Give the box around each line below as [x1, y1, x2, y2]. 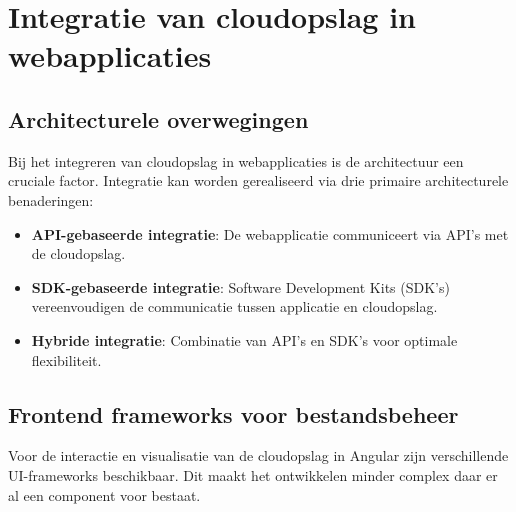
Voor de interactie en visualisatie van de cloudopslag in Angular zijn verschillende [8, 445, 509, 466]
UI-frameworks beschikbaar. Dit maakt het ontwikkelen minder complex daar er [8, 464, 498, 485]
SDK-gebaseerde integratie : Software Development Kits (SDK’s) [31, 276, 450, 297]
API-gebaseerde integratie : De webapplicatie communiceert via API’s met [31, 223, 509, 244]
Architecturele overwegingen [8, 103, 309, 134]
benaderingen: [8, 189, 94, 210]
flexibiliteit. [31, 349, 102, 370]
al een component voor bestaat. [8, 484, 201, 505]
